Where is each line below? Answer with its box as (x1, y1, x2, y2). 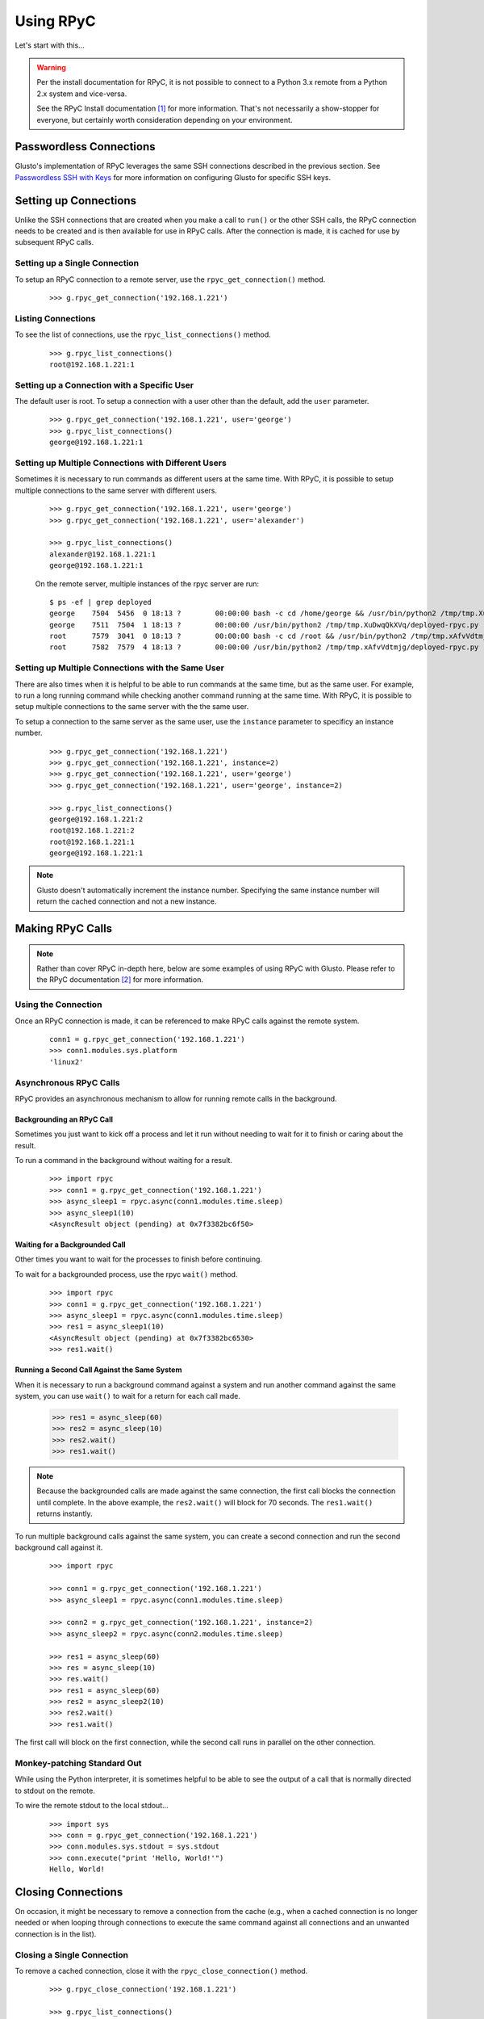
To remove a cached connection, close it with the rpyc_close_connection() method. (15, 1966, 308, 1975)
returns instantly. (36, 1509, 93, 1518)
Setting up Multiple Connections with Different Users (15, 457, 227, 468)
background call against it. (15, 1543, 103, 1552)
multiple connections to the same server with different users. (15, 485, 218, 495)
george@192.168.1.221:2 (49, 814, 144, 824)
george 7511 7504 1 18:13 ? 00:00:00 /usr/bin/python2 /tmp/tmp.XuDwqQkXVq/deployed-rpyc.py (49, 620, 479, 629)
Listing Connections (15, 313, 96, 324)
